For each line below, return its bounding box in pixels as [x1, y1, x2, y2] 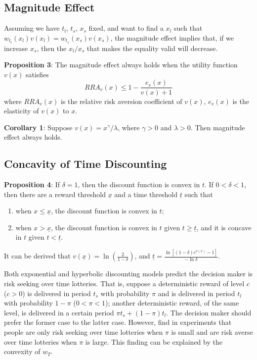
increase [4, 43, 28, 53]
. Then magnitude [190, 122, 245, 132]
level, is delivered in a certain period [4, 307, 114, 317]
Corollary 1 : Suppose [4, 122, 73, 132]
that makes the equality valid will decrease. [86, 43, 218, 53]
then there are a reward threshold [4, 189, 106, 199]
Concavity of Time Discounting [4, 156, 167, 171]
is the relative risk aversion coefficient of [60, 96, 182, 106]
